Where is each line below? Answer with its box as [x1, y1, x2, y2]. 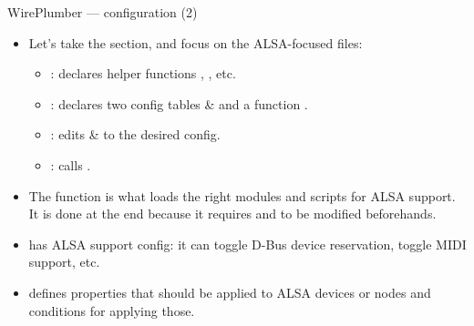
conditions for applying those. [28, 301, 195, 320]
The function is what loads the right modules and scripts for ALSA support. [28, 186, 456, 205]
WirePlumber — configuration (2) [7, 3, 198, 21]
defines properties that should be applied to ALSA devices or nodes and [28, 282, 431, 301]
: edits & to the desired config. [50, 125, 221, 144]
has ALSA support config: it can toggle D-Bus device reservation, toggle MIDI [28, 234, 467, 253]
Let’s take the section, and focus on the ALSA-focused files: [28, 33, 363, 52]
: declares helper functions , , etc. [50, 64, 236, 83]
